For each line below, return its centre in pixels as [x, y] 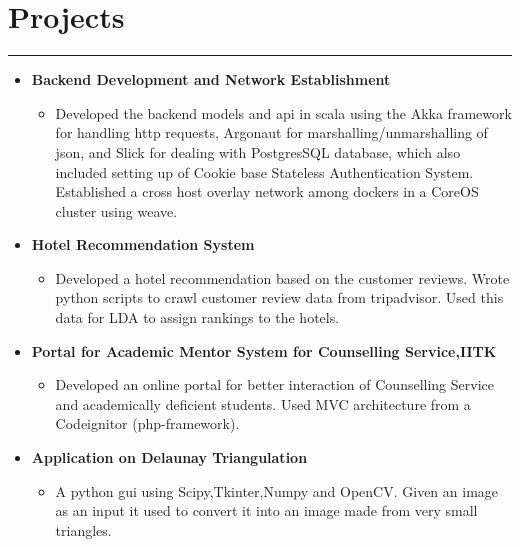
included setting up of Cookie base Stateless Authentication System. [264, 171]
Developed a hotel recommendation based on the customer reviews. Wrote [282, 277]
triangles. [83, 529]
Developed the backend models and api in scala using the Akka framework [283, 112]
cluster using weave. [116, 210]
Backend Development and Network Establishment [211, 79]
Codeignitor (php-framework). [147, 423]
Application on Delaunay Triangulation [169, 457]
